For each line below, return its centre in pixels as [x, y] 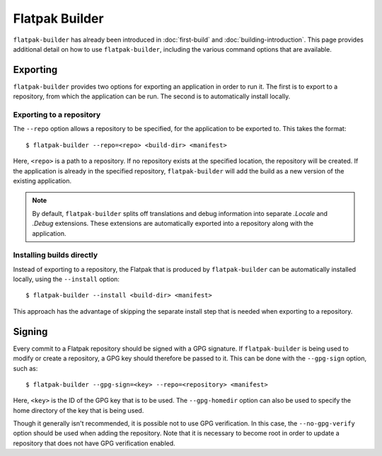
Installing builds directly [56, 255]
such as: [25, 368]
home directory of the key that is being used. [79, 410]
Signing [30, 332]
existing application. [42, 181]
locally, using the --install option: [66, 279]
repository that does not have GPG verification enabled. [94, 443]
